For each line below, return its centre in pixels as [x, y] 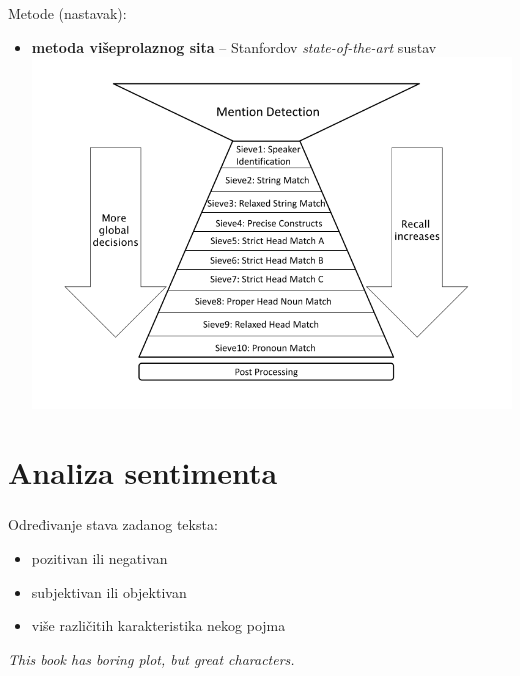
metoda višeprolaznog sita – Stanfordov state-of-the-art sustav [234, 46]
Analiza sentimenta [143, 472]
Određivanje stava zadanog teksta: [113, 524]
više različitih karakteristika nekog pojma [158, 625]
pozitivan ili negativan [99, 557]
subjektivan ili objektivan [109, 591]
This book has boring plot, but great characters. [151, 658]
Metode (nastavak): [67, 12]
